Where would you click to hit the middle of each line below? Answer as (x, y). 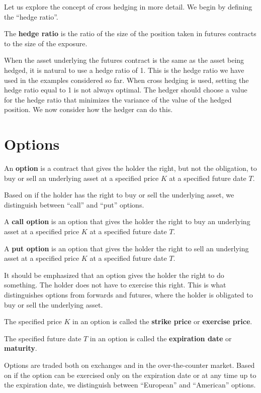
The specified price (33, 321)
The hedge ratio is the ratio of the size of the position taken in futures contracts (130, 33)
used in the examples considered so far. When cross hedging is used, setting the (126, 80)
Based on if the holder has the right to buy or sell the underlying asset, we (119, 195)
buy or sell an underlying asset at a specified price (81, 178)
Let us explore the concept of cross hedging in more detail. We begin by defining (128, 7)
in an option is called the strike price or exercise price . (162, 321)
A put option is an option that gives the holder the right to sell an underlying (126, 248)
